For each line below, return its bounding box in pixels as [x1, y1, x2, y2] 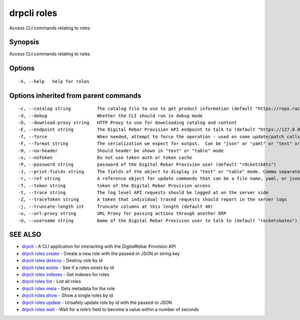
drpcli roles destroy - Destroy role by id [21, 258, 102, 264]
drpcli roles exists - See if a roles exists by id [21, 265, 114, 271]
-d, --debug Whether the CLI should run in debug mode [18, 113, 203, 118]
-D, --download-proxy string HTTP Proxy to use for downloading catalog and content [18, 120, 237, 126]
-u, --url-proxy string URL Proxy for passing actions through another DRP [18, 211, 226, 217]
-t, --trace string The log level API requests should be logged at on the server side [18, 190, 268, 195]
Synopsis [9, 38, 39, 46]
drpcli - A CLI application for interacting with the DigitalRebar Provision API [21, 244, 176, 250]
